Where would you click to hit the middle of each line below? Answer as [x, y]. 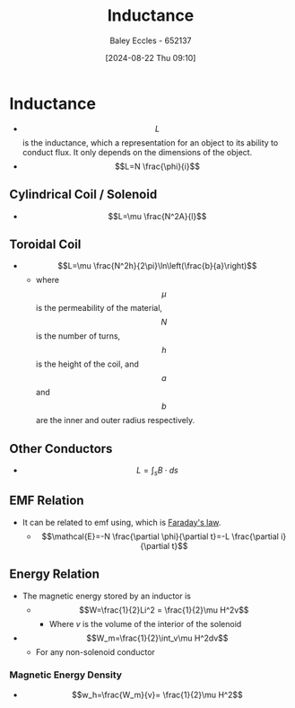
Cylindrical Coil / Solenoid [83, 195]
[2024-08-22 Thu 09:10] [151, 58]
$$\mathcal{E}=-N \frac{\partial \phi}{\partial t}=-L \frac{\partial [161, 536]
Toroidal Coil [45, 244]
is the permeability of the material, [99, 308]
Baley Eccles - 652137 [151, 40]
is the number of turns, [78, 336]
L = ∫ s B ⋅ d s [157, 471]
